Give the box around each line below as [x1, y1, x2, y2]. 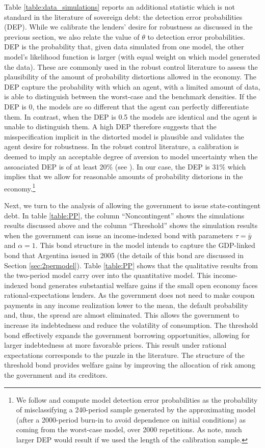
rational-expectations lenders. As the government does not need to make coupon [4, 290, 255, 300]
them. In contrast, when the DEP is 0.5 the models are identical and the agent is [4, 111, 257, 122]
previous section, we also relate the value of [4, 31, 140, 42]
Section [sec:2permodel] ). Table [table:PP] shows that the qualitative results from [4, 260, 258, 270]
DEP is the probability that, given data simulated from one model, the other [4, 41, 244, 52]
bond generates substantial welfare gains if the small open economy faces [30, 279, 258, 290]
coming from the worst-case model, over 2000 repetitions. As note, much [16, 424, 242, 435]
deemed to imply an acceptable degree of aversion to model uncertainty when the [4, 151, 258, 161]
